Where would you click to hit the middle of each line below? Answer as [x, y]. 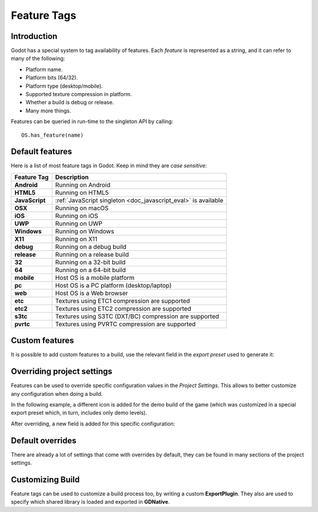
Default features [42, 152]
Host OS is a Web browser [92, 293]
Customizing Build [45, 479]
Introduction [34, 36]
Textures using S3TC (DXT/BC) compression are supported [137, 316]
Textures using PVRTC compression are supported [125, 324]
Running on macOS [82, 208]
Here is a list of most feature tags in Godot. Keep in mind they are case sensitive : [109, 166]
